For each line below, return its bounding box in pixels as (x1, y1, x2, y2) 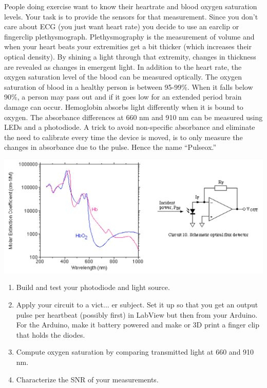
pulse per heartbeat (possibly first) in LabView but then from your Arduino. (16, 309, 258, 320)
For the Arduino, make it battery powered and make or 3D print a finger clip (16, 319, 259, 330)
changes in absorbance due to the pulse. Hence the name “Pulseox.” (4, 142, 217, 152)
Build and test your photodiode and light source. (16, 282, 170, 293)
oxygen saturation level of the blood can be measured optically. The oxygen (4, 71, 242, 82)
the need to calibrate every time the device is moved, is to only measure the (4, 131, 243, 142)
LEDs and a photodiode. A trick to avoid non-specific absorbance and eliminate (4, 122, 255, 132)
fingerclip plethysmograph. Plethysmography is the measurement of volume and (4, 31, 255, 42)
